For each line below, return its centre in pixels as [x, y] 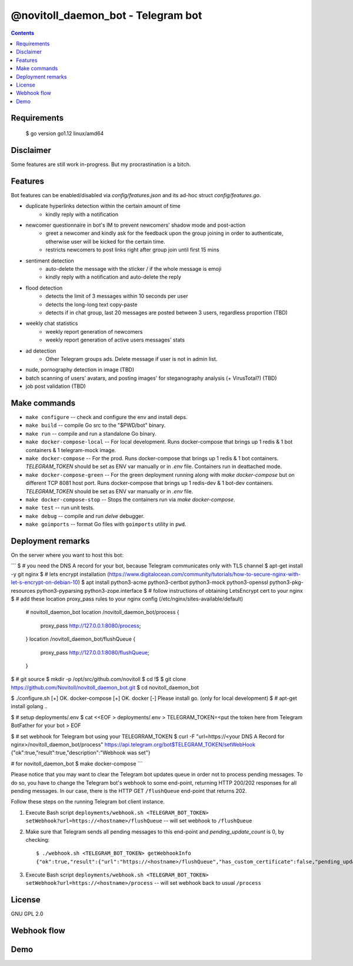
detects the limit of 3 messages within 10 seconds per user [117, 296]
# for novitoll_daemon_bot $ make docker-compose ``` [77, 763]
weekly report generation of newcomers [94, 331]
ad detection [41, 351]
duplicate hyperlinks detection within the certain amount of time [103, 206]
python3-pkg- [286, 582]
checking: [38, 839]
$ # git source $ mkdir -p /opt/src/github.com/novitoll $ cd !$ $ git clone [99, 679]
